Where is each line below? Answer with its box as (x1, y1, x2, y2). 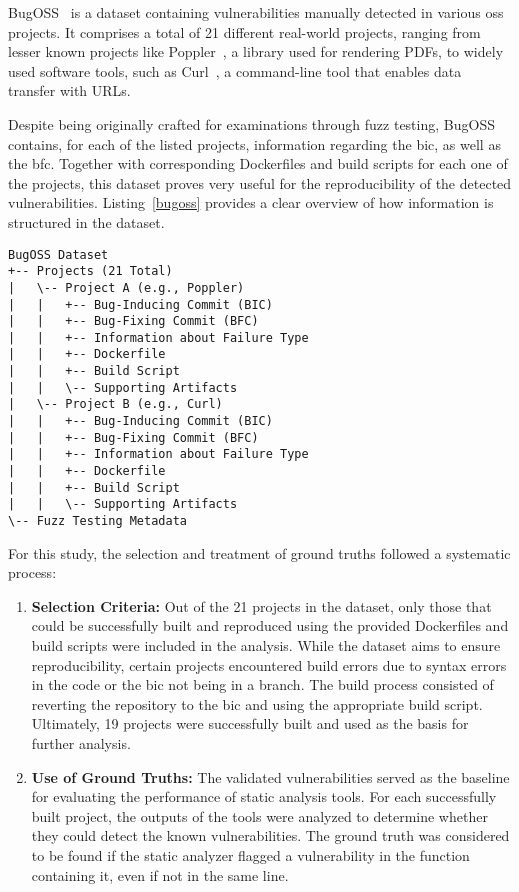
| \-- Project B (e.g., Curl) (8, 397, 223, 412)
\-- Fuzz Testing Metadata (8, 514, 187, 529)
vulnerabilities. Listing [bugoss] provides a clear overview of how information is (8, 192, 494, 213)
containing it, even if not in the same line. (31, 864, 289, 885)
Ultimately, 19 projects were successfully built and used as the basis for (31, 713, 469, 734)
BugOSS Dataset (8, 247, 109, 262)
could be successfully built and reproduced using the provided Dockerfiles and (31, 615, 509, 636)
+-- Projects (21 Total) (8, 264, 173, 279)
